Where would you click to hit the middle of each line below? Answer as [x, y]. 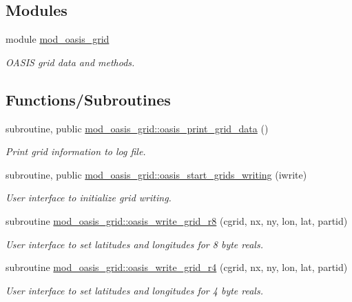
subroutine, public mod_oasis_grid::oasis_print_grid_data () [137, 128]
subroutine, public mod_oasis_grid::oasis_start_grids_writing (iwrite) [156, 174]
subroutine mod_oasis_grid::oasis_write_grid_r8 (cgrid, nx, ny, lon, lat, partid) [177, 220]
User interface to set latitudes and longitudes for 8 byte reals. [134, 244]
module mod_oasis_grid [58, 39]
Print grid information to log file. [76, 151]
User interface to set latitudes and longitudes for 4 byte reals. [134, 290]
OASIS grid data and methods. [70, 62]
